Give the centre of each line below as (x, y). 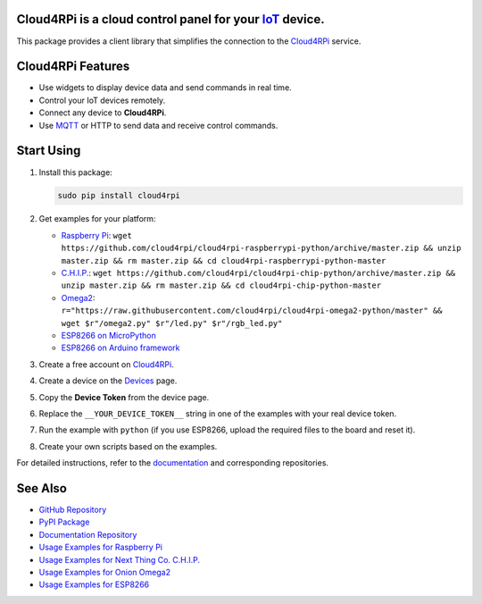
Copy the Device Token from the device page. (124, 397)
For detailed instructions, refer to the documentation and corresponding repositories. (173, 463)
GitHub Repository (73, 510)
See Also (42, 488)
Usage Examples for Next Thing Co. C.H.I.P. (120, 559)
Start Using (49, 151)
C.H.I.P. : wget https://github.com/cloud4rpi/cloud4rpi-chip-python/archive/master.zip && (258, 273)
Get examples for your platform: (97, 219)
